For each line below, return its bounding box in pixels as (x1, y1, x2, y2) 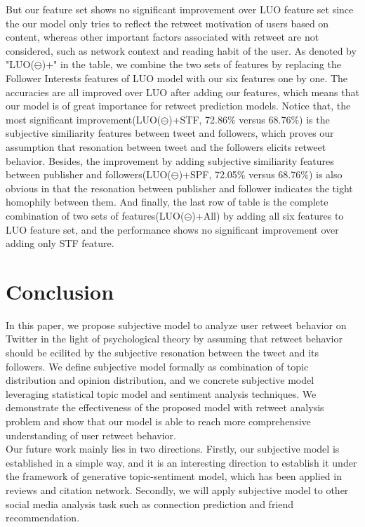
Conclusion (6, 276, 114, 305)
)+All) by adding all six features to (192, 208, 344, 222)
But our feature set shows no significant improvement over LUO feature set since (6, 2, 354, 16)
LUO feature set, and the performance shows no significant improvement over (6, 222, 339, 236)
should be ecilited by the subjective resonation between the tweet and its (6, 345, 319, 359)
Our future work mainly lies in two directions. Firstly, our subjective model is (6, 441, 340, 456)
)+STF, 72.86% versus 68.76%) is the (168, 112, 330, 126)
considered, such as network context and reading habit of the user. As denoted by (6, 43, 357, 58)
